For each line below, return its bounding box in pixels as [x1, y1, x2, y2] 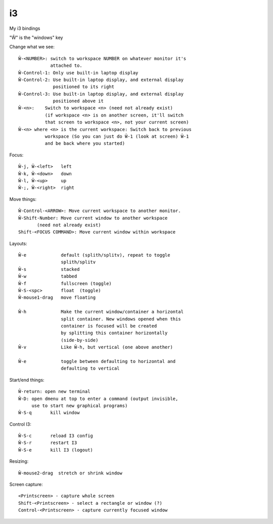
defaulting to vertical [61, 366, 120, 372]
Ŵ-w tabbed [18, 273, 77, 279]
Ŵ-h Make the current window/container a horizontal [18, 309, 184, 315]
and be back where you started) [44, 141, 125, 146]
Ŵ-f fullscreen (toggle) [18, 280, 112, 286]
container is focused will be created [61, 323, 157, 329]
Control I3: [9, 421, 31, 427]
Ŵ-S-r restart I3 [18, 440, 77, 446]
